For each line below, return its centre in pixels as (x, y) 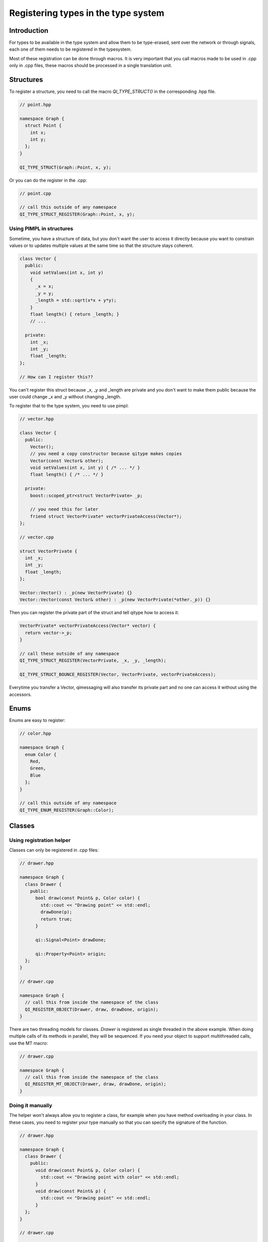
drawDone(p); (56, 912)
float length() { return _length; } (74, 314)
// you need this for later (64, 509)
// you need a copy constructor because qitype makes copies (106, 454)
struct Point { (43, 126)
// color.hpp (35, 734)
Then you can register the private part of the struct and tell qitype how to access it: (94, 613)
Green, (38, 768)
